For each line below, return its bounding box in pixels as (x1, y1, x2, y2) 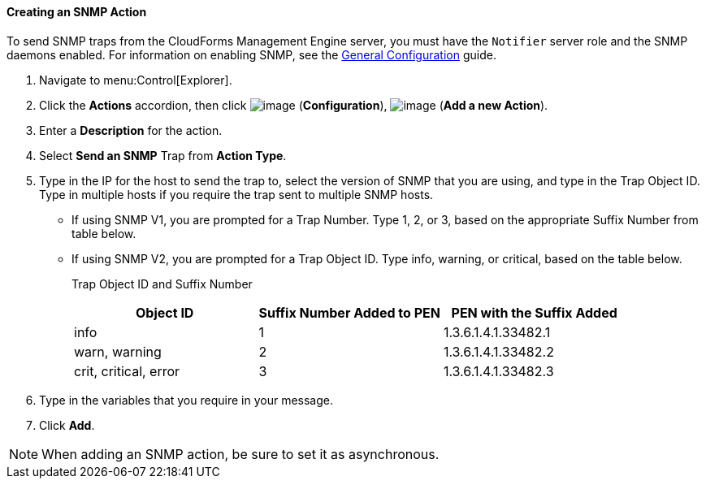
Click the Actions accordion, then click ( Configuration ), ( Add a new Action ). (39, 97, 548, 112)
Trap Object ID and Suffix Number (71, 276, 253, 291)
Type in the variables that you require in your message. (39, 392, 333, 407)
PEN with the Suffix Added (451, 304, 617, 321)
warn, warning (74, 343, 162, 360)
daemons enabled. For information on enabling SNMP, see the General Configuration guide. (6, 47, 496, 62)
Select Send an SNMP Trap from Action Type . (39, 148, 287, 162)
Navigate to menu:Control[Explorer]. (39, 72, 232, 87)
